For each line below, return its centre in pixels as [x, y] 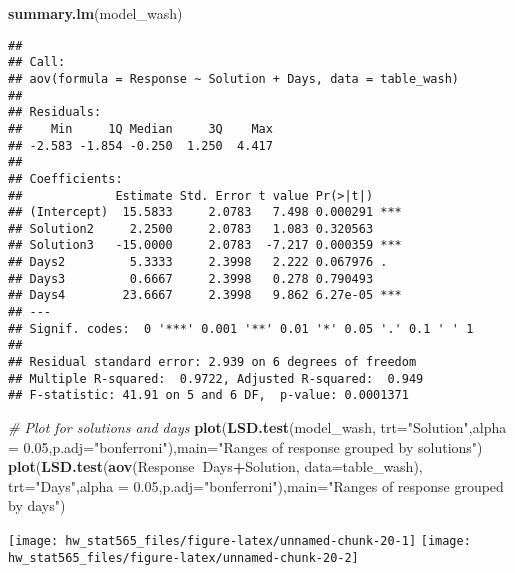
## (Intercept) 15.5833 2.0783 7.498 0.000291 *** [205, 212]
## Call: [37, 62]
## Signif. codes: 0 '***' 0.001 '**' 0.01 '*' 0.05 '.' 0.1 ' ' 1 [241, 328]
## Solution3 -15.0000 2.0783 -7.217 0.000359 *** [205, 245]
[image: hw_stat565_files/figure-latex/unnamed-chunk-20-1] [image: [239, 541]
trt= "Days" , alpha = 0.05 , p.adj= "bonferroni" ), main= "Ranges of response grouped [256, 485]
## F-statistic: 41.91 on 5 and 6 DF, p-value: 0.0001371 [208, 395]
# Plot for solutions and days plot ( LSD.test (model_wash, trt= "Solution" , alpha [257, 427]
